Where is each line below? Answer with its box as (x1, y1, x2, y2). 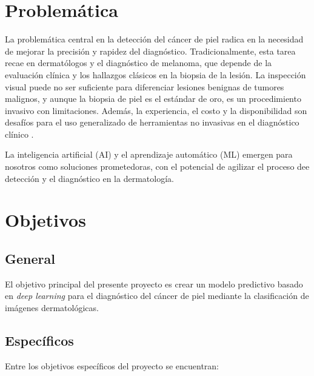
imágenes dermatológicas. (5, 301, 99, 314)
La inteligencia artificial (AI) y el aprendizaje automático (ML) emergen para (5, 148, 293, 161)
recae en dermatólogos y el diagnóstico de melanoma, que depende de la (5, 56, 272, 69)
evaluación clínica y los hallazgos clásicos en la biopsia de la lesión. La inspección (5, 68, 306, 81)
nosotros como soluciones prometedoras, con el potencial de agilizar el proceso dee (5, 160, 310, 173)
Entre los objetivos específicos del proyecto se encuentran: (5, 359, 219, 372)
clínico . (5, 127, 34, 140)
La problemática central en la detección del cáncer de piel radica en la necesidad (5, 33, 304, 45)
